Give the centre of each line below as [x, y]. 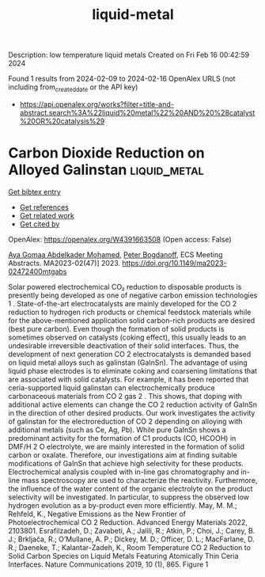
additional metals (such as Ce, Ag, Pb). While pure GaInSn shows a [117, 430]
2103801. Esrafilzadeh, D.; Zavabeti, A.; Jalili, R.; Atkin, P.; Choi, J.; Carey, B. [132, 530]
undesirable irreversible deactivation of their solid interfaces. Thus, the [124, 345]
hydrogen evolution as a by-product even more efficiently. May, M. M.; [123, 505]
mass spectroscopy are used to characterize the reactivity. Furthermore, [140, 480]
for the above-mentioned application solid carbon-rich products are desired [132, 320]
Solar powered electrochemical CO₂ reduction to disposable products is [125, 287]
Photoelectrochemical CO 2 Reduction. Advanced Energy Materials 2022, [128, 522]
